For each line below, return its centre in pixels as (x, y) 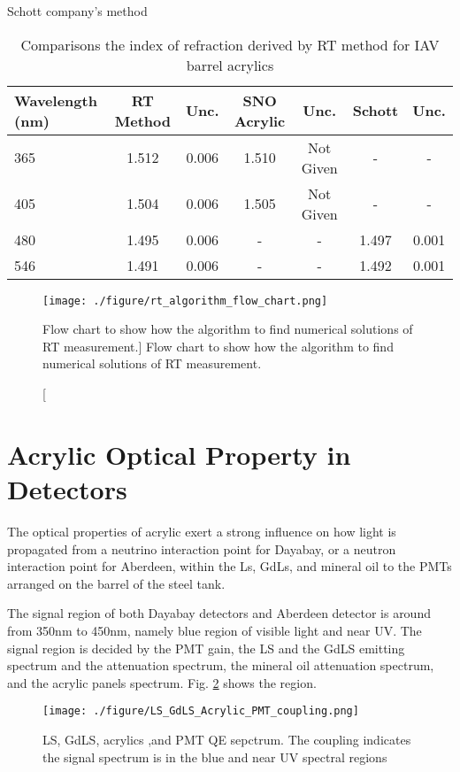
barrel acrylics (230, 65)
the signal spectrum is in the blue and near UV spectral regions (215, 757)
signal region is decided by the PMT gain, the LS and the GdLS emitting (206, 648)
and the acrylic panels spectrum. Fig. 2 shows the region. (162, 682)
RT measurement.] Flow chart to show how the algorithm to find (218, 346)
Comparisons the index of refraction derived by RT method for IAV (230, 44)
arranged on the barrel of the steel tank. (116, 583)
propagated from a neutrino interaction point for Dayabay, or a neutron (202, 548)
